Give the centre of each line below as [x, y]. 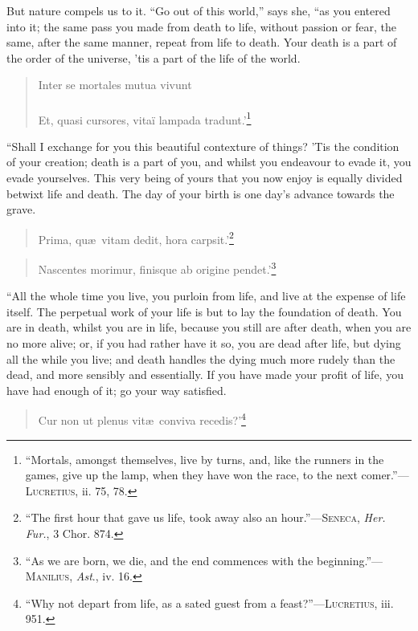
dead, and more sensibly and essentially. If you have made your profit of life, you [205, 375]
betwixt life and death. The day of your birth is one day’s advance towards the [201, 193]
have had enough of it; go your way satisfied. [117, 390]
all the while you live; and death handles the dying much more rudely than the [201, 358]
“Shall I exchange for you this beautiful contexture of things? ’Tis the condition [203, 146]
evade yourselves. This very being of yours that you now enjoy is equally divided [205, 177]
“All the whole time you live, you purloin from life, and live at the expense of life [206, 296]
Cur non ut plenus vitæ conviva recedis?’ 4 [142, 419]
